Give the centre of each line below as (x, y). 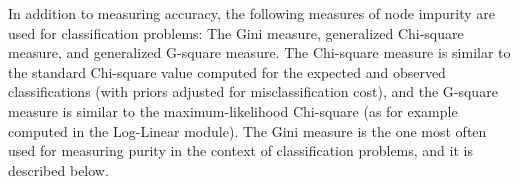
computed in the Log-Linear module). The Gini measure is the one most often (247, 130)
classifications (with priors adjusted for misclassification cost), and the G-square (253, 91)
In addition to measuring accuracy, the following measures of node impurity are (251, 13)
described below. (58, 169)
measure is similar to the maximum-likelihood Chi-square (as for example (233, 110)
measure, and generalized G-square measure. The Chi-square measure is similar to (259, 52)
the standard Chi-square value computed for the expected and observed (227, 71)
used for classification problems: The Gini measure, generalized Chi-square (236, 32)
